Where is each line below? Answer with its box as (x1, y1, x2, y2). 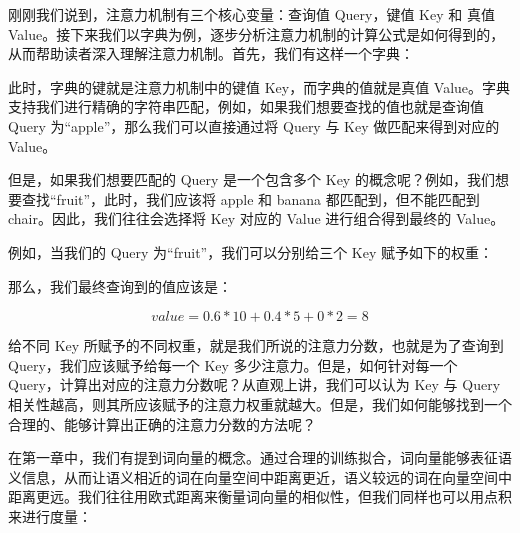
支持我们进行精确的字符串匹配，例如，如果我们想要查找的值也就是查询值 (8, 96, 484, 117)
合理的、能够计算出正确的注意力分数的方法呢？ (8, 413, 316, 434)
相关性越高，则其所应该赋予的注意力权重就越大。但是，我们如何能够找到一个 (8, 393, 512, 414)
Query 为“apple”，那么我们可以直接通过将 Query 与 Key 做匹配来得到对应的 (8, 115, 500, 136)
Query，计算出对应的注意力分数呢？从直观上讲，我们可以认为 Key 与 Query (8, 374, 501, 395)
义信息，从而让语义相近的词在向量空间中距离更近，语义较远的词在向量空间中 (8, 466, 512, 487)
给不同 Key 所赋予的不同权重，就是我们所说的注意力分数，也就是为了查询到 (8, 335, 504, 356)
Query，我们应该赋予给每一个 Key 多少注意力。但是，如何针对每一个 (8, 354, 458, 375)
